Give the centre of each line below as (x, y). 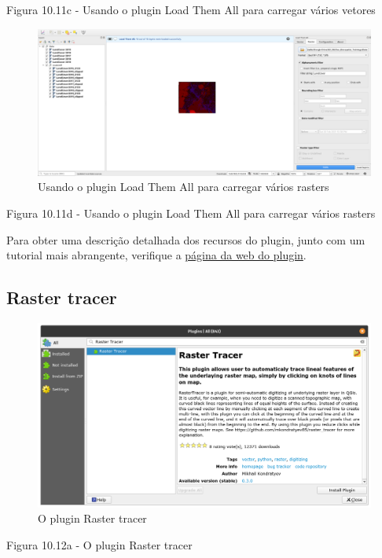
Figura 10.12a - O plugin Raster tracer (99, 544)
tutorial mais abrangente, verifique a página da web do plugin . (156, 255)
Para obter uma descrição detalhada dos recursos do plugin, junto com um (186, 239)
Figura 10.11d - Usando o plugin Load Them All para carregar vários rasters (191, 213)
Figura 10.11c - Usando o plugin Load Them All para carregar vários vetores (191, 9)
